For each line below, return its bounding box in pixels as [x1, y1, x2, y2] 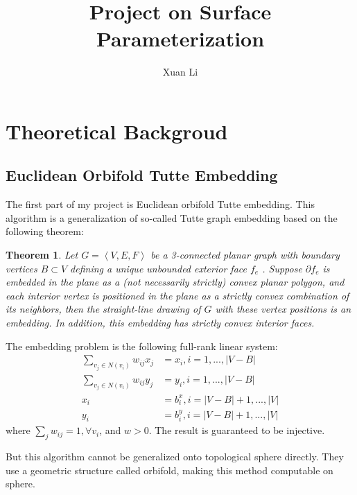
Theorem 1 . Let [6, 247, 78, 262]
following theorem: [6, 224, 84, 238]
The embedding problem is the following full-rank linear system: [6, 338, 278, 353]
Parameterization [96, 24, 265, 53]
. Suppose [262, 261, 302, 275]
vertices [6, 261, 37, 275]
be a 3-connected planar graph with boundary [150, 247, 340, 262]
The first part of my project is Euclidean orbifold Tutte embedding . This [6, 197, 315, 211]
